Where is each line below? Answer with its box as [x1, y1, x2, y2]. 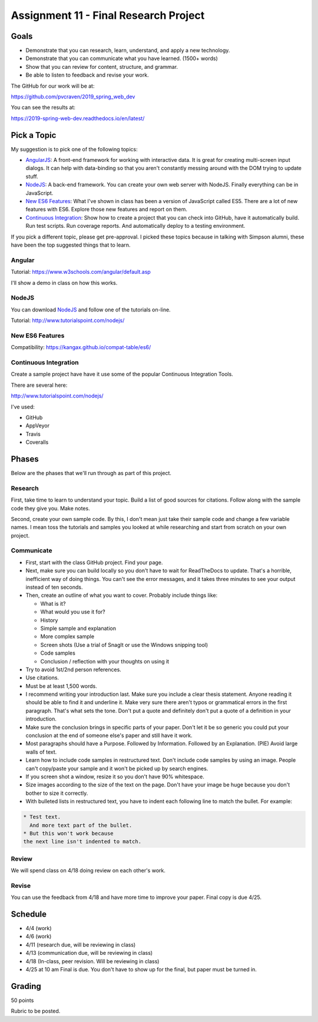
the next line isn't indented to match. [23, 838, 141, 845]
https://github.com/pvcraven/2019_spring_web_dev [11, 93, 135, 100]
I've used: [11, 403, 35, 410]
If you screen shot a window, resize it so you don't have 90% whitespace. [25, 773, 204, 780]
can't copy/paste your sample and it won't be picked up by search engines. [25, 765, 208, 772]
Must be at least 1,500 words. [25, 682, 97, 689]
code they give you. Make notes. [11, 505, 91, 512]
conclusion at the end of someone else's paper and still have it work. [25, 732, 193, 739]
